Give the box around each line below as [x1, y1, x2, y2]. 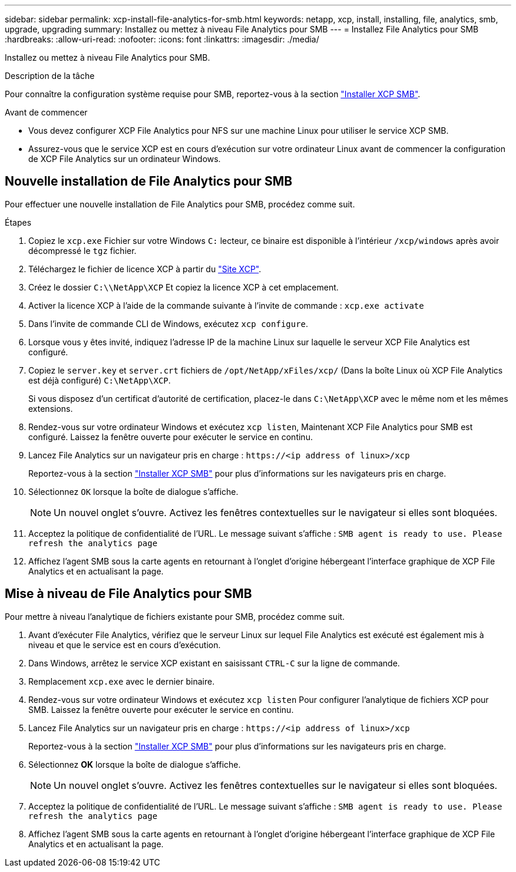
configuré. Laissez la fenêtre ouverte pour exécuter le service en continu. [28, 431, 313, 442]
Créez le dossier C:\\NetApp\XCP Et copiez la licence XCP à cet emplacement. [28, 282, 339, 292]
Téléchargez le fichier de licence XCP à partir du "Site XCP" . [28, 263, 262, 274]
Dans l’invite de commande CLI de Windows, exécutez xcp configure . [28, 318, 309, 329]
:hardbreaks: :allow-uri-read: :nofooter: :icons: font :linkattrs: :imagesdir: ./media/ [5, 34, 319, 44]
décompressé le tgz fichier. [28, 245, 137, 256]
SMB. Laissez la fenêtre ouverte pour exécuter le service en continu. [28, 704, 294, 715]
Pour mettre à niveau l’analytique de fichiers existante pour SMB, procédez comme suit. [5, 611, 345, 622]
